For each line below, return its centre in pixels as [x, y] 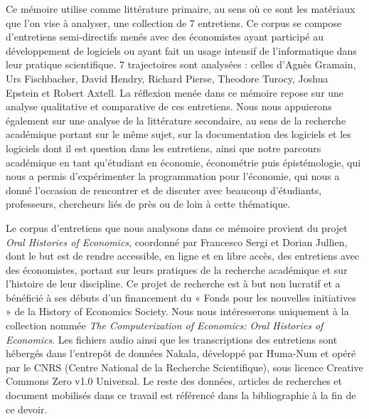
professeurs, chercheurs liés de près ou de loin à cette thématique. [148, 204]
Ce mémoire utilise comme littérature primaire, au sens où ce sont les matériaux [181, 9]
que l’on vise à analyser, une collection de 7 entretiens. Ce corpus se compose [174, 22]
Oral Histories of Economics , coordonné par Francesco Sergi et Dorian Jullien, [177, 242]
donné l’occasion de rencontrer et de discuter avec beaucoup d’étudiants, [164, 190]
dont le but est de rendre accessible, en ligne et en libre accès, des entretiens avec [183, 256]
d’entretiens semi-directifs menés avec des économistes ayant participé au [165, 37]
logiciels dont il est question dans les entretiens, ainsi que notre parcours [164, 148]
